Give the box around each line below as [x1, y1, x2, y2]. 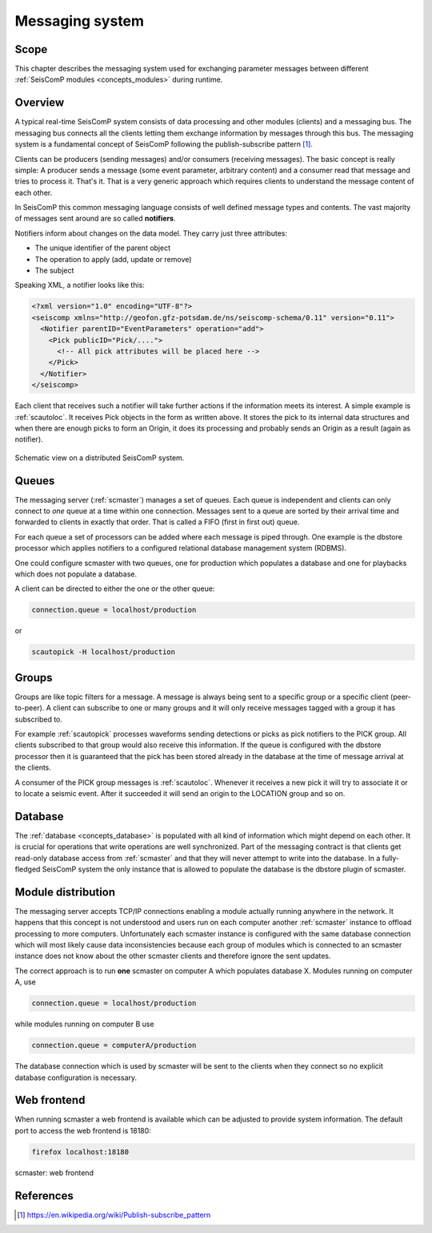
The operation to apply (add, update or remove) [34, 254, 192, 264]
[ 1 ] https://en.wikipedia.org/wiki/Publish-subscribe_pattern [17, 1210, 211, 1219]
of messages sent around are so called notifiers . [14, 213, 176, 224]
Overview [14, 96, 65, 110]
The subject [34, 265, 74, 276]
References [14, 1189, 74, 1203]
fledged [14, 864, 41, 874]
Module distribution [14, 885, 116, 899]
